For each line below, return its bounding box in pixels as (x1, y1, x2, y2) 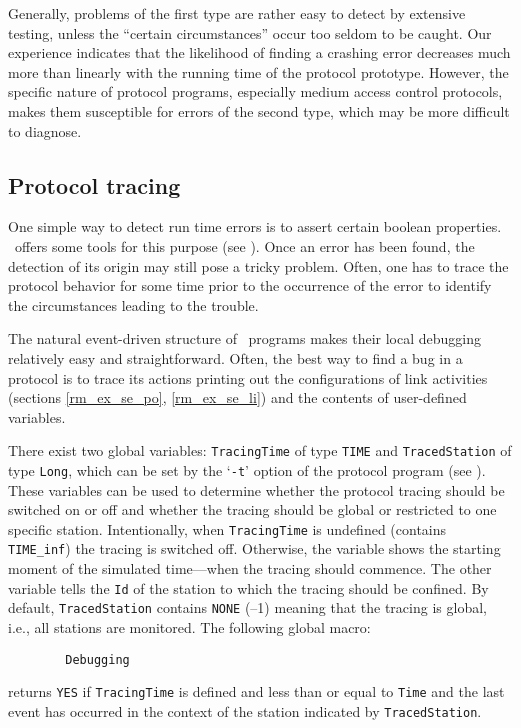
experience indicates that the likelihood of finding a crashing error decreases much (8, 42, 511, 63)
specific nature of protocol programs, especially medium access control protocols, (8, 81, 503, 102)
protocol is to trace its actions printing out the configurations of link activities (8, 367, 488, 388)
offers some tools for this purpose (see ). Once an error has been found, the (14, 235, 475, 256)
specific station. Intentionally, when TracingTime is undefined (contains (8, 518, 447, 539)
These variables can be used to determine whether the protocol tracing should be (8, 479, 505, 500)
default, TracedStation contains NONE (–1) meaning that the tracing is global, (8, 597, 487, 618)
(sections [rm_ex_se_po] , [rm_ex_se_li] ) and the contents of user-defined (8, 387, 467, 408)
